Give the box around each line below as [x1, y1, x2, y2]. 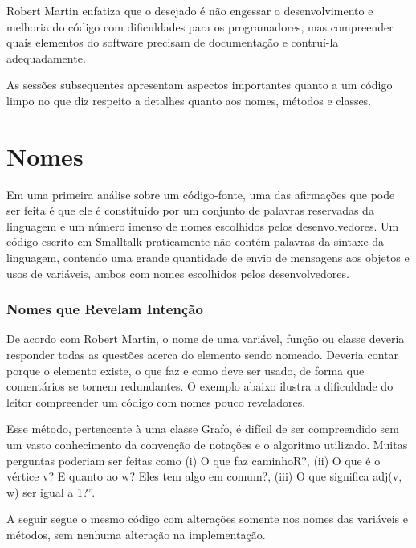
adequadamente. [6, 49, 86, 66]
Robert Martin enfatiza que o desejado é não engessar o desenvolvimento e [6, 2, 373, 18]
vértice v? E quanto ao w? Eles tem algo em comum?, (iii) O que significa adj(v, [6, 468, 402, 485]
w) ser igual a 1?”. [6, 483, 96, 500]
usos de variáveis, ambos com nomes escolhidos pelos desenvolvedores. [6, 264, 349, 281]
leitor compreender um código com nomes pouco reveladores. [6, 393, 306, 410]
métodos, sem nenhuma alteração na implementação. [6, 526, 266, 542]
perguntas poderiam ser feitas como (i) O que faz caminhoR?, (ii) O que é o [6, 452, 381, 468]
